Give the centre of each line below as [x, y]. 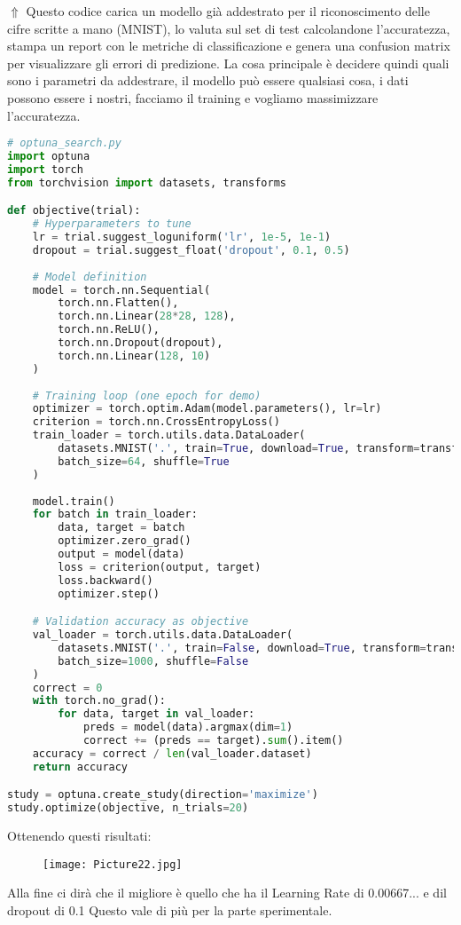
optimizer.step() [109, 593]
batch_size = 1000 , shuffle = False [153, 661]
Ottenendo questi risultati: [79, 836]
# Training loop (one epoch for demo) [147, 395]
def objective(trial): [74, 211]
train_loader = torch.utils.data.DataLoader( [169, 435]
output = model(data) [121, 554]
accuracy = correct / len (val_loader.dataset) [172, 753]
